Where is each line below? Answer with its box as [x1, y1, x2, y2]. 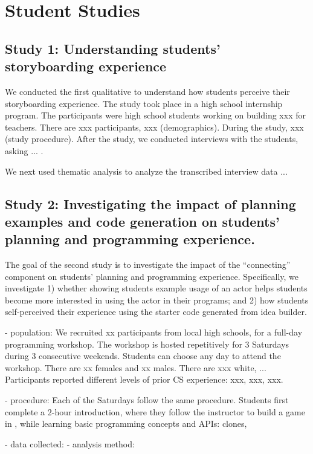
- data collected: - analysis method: [5, 437, 135, 450]
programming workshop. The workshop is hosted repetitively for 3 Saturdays [5, 337, 289, 350]
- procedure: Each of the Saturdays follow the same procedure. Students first [5, 394, 289, 406]
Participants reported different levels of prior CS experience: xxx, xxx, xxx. [5, 373, 283, 386]
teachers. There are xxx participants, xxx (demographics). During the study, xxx [5, 120, 304, 133]
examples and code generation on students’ [5, 212, 280, 230]
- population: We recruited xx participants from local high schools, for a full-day [5, 326, 303, 339]
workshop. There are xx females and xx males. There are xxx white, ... [5, 361, 266, 374]
